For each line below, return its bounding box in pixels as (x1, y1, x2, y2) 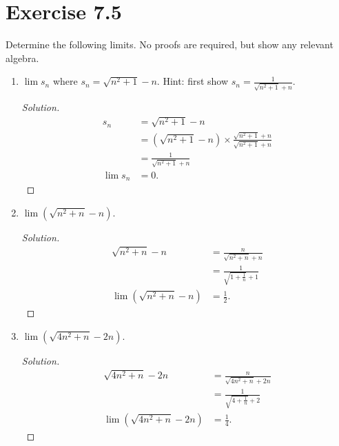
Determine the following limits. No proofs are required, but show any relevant (6, 37, 333, 52)
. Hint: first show (156, 74, 229, 88)
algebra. (6, 50, 39, 65)
